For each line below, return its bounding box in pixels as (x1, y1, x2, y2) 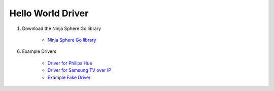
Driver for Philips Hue (47, 60, 92, 66)
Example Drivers (22, 48, 57, 54)
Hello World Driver (9, 8, 89, 19)
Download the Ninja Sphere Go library (22, 25, 101, 32)
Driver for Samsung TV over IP (47, 67, 112, 73)
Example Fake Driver (47, 74, 91, 80)
